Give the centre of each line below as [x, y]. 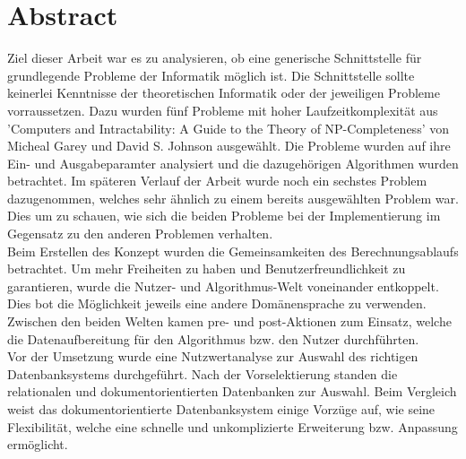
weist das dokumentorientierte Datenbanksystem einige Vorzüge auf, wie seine [221, 409]
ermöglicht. [38, 444]
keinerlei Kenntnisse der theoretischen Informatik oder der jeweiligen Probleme [224, 93]
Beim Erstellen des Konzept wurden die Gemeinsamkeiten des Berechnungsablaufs [233, 251]
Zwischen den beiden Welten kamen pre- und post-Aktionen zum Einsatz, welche [229, 321]
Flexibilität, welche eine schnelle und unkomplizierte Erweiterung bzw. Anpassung [233, 426]
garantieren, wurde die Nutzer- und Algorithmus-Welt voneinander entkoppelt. [223, 286]
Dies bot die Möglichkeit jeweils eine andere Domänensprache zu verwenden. [217, 303]
